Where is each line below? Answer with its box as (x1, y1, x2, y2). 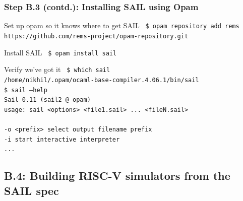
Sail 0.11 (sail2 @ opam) (4, 96, 91, 104)
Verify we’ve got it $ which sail (4, 64, 110, 75)
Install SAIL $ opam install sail (4, 47, 117, 57)
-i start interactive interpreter (4, 136, 120, 143)
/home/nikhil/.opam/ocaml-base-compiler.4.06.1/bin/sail (4, 76, 199, 84)
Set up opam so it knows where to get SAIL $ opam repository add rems (4, 20, 239, 31)
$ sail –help (4, 86, 47, 94)
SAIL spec (4, 182, 59, 198)
